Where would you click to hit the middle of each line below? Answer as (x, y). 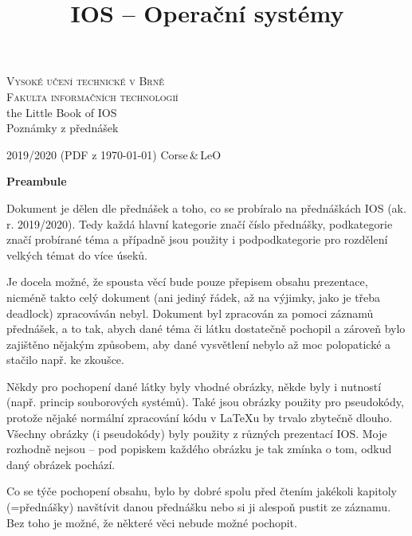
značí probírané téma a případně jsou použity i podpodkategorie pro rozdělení (197, 239)
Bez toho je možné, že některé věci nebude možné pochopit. (152, 522)
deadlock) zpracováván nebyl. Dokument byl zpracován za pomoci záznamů (190, 313)
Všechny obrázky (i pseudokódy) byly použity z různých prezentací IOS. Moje (197, 433)
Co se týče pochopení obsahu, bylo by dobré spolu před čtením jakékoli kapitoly (202, 491)
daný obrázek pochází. (61, 464)
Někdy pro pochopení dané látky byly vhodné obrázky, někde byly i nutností (194, 386)
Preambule (37, 181)
